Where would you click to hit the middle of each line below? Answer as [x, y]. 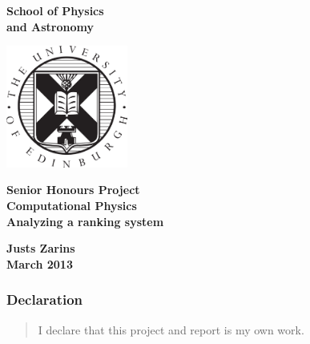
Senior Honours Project [73, 190]
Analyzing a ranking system [85, 221]
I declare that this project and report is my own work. [171, 329]
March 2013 [40, 263]
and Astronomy [50, 26]
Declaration [45, 299]
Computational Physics [72, 205]
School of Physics [55, 10]
